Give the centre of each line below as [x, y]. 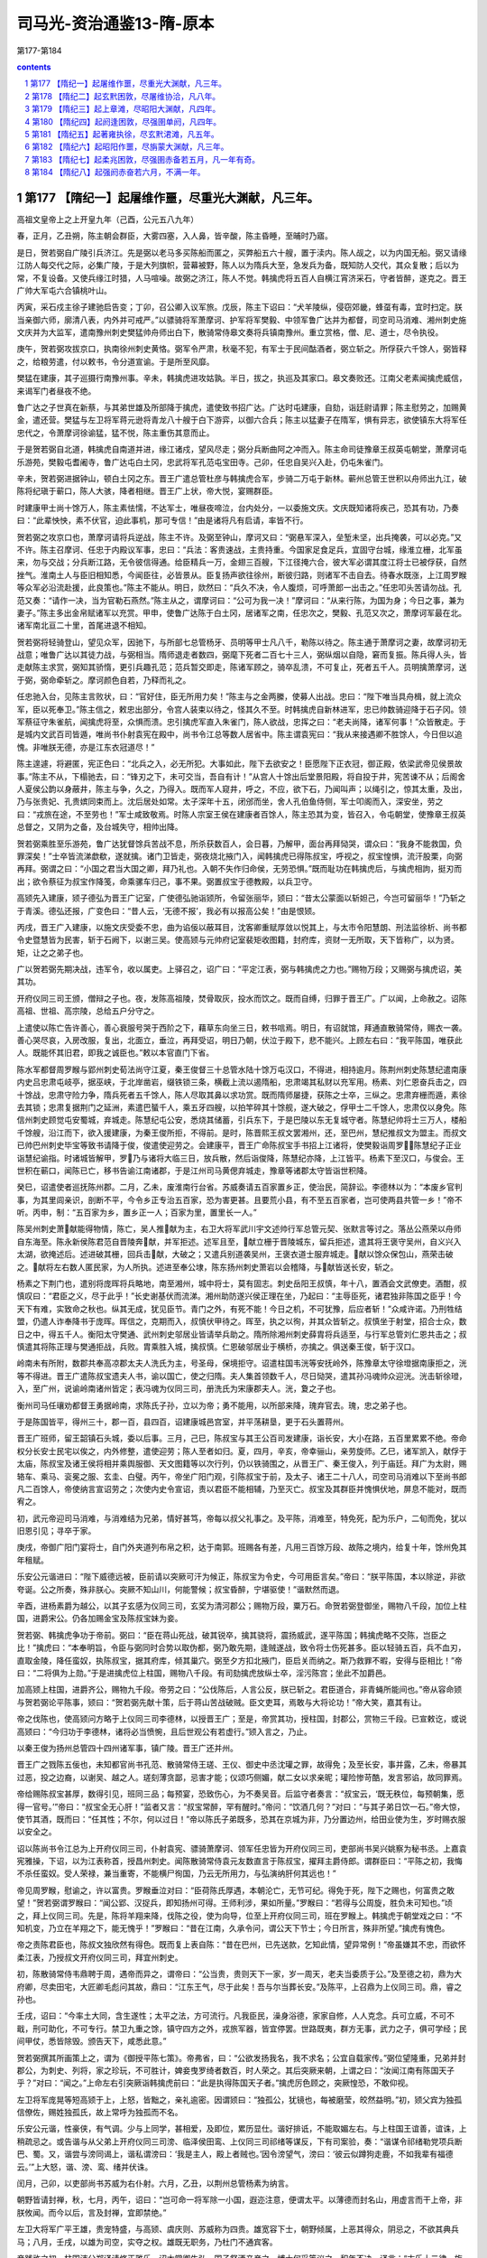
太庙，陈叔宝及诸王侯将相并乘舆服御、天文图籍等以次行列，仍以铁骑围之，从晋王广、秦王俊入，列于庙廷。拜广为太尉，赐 [242, 1464]
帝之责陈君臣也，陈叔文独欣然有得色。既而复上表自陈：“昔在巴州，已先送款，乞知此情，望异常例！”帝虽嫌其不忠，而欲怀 [241, 1945]
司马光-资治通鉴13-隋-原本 [115, 23]
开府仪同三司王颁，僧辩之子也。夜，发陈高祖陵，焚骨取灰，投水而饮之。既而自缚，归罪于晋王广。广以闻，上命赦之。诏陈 [242, 998]
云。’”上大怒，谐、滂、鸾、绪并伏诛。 [85, 2167]
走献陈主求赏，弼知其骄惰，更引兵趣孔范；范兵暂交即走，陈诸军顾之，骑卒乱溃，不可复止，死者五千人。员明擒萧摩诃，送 [242, 667]
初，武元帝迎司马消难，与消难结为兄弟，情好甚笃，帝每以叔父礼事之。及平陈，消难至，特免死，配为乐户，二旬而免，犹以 [242, 1518]
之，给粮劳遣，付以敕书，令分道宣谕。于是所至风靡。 [115, 361]
